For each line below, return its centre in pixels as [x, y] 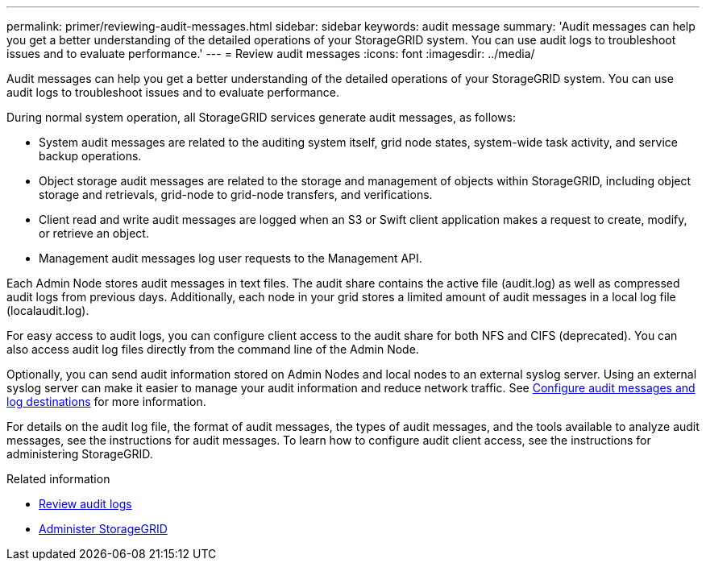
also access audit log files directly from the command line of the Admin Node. [213, 349]
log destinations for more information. [106, 401]
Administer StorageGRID [103, 529]
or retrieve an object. [94, 233]
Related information [58, 479]
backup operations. [90, 156]
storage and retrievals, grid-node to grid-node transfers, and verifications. [236, 195]
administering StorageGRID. [80, 454]
